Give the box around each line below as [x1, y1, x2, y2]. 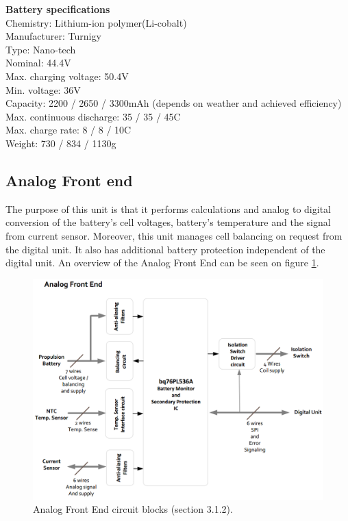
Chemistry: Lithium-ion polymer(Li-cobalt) [5, 15, 187, 29]
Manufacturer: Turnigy [5, 29, 101, 43]
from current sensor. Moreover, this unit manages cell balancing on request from [5, 228, 343, 242]
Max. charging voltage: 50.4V [5, 68, 129, 83]
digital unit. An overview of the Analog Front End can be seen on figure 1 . [5, 255, 319, 270]
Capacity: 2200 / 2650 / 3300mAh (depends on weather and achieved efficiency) [5, 96, 342, 110]
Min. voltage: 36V [5, 82, 81, 97]
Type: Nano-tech [5, 42, 76, 56]
